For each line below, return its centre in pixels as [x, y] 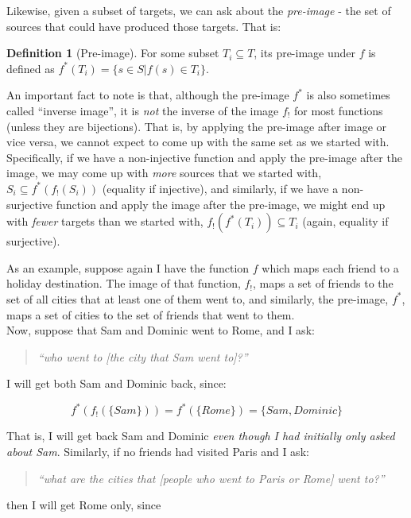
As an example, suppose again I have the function [128, 267]
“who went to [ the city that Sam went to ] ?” [143, 356]
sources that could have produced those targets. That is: [144, 26]
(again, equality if [345, 221]
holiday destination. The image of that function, [124, 283]
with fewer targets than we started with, [105, 221]
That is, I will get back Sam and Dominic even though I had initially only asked [201, 436]
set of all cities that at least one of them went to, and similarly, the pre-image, [198, 298]
